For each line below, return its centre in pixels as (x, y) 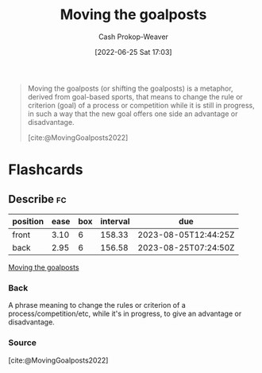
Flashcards (46, 170)
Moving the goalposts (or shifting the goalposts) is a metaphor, (130, 88)
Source (23, 343)
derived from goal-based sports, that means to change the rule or (135, 96)
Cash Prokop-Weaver (133, 37)
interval (115, 221)
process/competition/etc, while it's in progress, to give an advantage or (125, 314)
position (28, 221)
